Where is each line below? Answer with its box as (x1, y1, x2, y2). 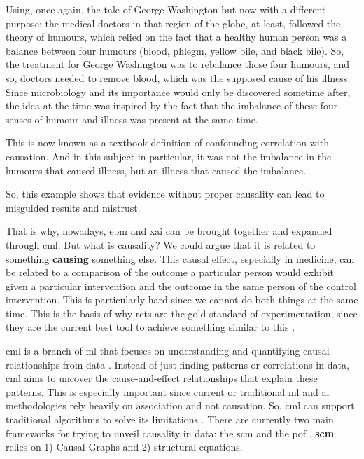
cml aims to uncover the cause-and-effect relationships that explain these (6, 371, 318, 385)
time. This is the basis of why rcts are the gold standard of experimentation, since (6, 306, 358, 320)
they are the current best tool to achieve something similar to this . (6, 320, 295, 334)
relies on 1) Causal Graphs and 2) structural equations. (6, 439, 243, 454)
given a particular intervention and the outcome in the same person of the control (6, 278, 356, 293)
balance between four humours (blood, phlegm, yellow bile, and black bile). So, (6, 43, 344, 57)
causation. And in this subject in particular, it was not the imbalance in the (6, 149, 332, 163)
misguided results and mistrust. (6, 200, 141, 214)
